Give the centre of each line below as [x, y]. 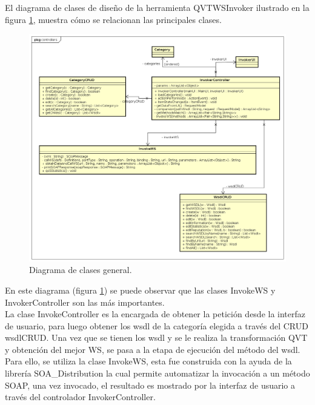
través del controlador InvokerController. [80, 397]
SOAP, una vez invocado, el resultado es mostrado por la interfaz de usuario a [150, 385]
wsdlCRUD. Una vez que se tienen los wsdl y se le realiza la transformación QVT [156, 337]
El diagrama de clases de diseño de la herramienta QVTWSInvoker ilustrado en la [157, 7]
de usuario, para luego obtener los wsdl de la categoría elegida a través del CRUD [157, 325]
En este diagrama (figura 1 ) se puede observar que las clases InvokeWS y [140, 290]
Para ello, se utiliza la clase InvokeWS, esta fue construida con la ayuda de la [148, 361]
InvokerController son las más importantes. [85, 302]
